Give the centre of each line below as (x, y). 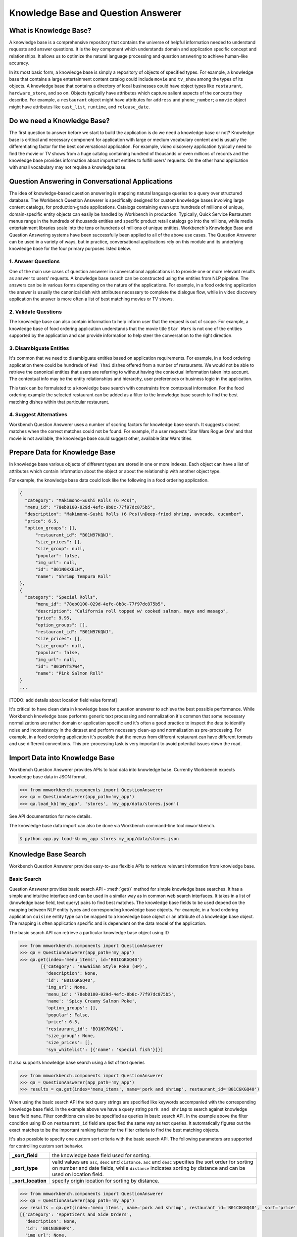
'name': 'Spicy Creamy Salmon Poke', (91, 1001)
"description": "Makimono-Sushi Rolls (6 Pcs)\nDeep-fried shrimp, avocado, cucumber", (135, 514)
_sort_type (25, 1168)
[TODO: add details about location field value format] (63, 700)
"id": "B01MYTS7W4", (60, 666)
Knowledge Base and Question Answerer (95, 13)
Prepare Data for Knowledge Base (62, 452)
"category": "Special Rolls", (62, 597)
